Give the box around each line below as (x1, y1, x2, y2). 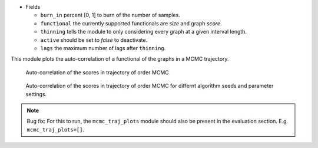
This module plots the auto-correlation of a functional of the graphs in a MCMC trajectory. (11, 55, 229, 63)
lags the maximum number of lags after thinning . (40, 44, 166, 51)
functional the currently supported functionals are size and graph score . (40, 19, 222, 27)
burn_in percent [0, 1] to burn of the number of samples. (40, 12, 181, 19)
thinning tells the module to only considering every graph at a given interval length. (40, 28, 247, 35)
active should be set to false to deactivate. (40, 36, 148, 44)
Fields (25, 4, 41, 10)
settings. (25, 90, 47, 97)
